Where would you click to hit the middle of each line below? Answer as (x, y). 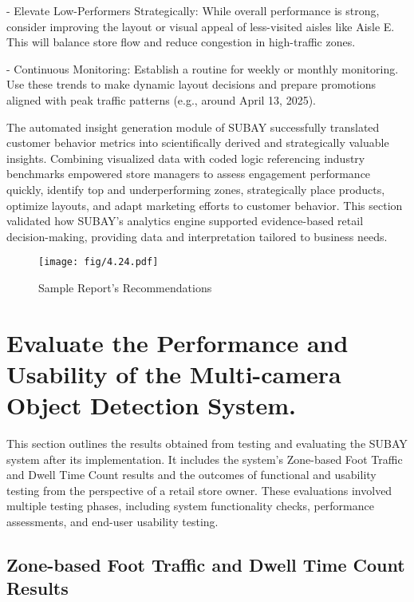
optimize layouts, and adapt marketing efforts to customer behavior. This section (205, 205)
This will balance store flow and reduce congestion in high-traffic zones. (181, 42)
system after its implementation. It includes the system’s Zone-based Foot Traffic (205, 459)
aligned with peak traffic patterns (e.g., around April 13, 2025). (161, 99)
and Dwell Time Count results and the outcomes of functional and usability (191, 475)
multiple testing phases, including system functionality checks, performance (190, 506)
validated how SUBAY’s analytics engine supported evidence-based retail (185, 221)
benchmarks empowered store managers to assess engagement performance (189, 174)
